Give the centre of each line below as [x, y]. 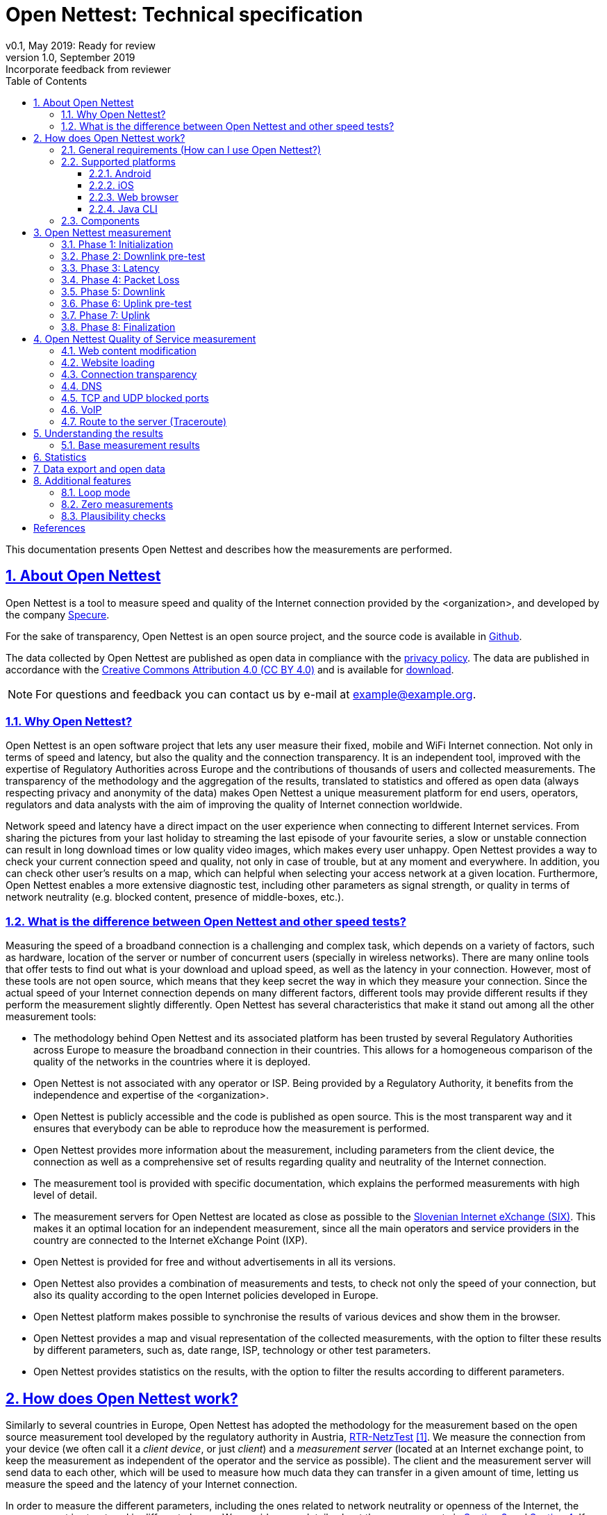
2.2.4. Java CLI [123, 208]
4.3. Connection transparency [129, 374]
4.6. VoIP [82, 409]
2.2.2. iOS [111, 185]
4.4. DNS [82, 386]
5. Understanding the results [98, 433]
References [59, 527]
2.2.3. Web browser [134, 197]
